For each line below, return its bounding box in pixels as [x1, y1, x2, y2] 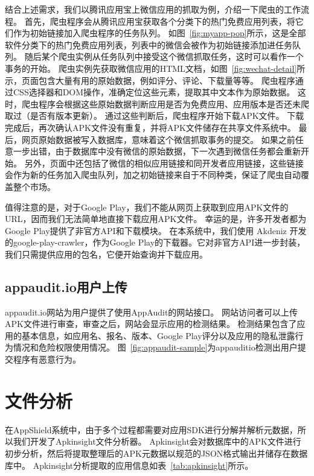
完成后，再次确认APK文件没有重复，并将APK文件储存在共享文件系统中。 [5, 121, 296, 133]
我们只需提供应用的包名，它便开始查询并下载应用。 [5, 247, 208, 260]
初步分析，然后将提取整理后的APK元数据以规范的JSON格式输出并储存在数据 [5, 446, 308, 459]
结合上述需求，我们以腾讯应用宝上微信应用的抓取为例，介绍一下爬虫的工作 [5, 3, 301, 15]
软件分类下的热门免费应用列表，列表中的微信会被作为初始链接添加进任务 [5, 38, 292, 51]
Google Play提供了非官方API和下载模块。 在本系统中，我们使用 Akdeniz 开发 [5, 224, 307, 236]
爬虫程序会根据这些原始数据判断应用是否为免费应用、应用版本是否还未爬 [21, 97, 309, 110]
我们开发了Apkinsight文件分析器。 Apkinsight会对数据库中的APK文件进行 [13, 435, 301, 448]
